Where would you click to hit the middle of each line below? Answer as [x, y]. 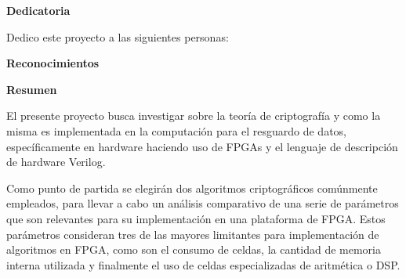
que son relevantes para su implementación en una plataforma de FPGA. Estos [196, 218]
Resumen [32, 89]
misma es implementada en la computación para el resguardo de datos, [176, 130]
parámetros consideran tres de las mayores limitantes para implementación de [193, 234]
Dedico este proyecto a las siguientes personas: [118, 36]
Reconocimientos [53, 63]
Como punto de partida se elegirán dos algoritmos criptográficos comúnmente [192, 188]
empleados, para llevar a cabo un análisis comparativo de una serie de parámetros [203, 203]
